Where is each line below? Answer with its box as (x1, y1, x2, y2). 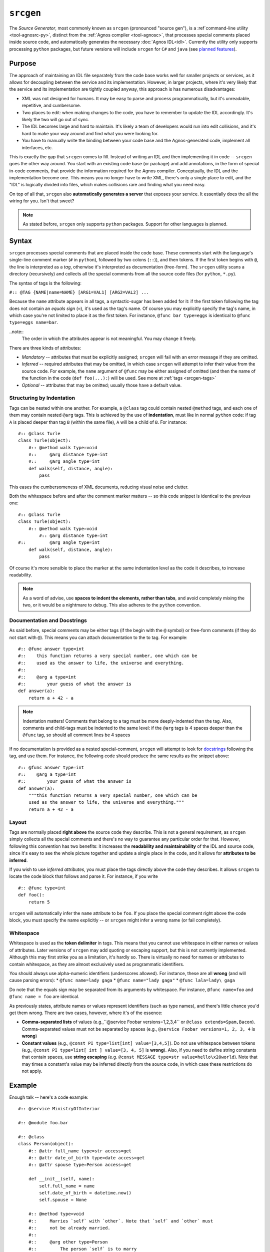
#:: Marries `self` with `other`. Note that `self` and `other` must (28, 1218, 213, 1224)
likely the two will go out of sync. (21, 116, 89, 122)
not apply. (21, 1068, 42, 1074)
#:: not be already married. (28, 1225, 111, 1230)
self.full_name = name (39, 1183, 95, 1189)
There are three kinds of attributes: (9, 345, 81, 351)
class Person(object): (18, 1141, 74, 1147)
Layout (9, 819, 27, 826)
